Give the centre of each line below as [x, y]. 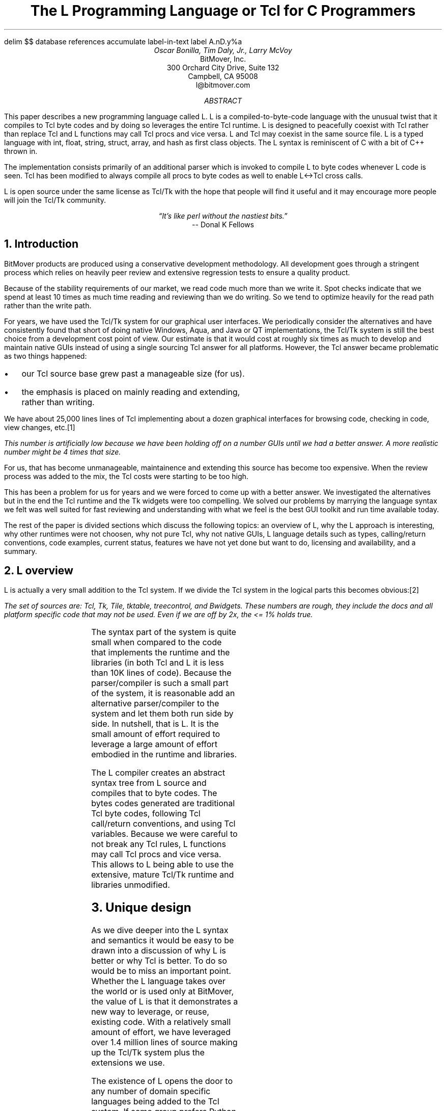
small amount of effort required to [156, 734]
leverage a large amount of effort [154, 744]
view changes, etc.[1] [40, 427]
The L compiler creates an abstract [158, 773]
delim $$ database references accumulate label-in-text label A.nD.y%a [123, 41]
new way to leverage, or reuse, [150, 1012]
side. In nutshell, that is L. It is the [155, 724]
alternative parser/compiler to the [155, 704]
